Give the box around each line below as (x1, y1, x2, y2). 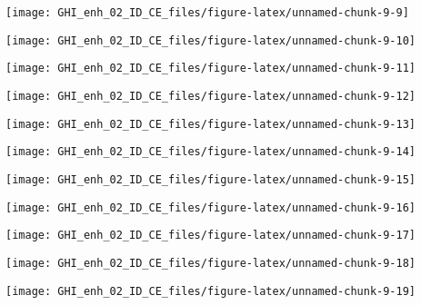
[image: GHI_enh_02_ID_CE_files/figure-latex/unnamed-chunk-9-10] (5, 34, 416, 47)
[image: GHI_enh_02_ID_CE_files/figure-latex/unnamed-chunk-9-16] (5, 201, 416, 214)
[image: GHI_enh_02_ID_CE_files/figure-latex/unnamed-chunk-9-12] (5, 89, 416, 103)
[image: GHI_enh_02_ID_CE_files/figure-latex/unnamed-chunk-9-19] (5, 284, 416, 298)
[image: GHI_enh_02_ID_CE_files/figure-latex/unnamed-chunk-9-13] (5, 117, 416, 131)
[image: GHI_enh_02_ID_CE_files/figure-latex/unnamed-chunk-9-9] (5, 6, 409, 19)
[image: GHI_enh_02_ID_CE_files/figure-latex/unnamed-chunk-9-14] (5, 145, 416, 159)
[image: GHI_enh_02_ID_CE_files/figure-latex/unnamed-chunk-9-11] (5, 62, 416, 75)
